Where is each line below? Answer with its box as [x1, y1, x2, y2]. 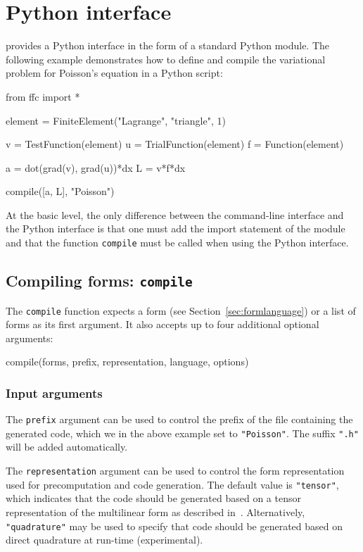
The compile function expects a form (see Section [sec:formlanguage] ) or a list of [6, 303, 356, 318]
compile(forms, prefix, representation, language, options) [6, 354, 249, 369]
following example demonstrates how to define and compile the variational [6, 51, 326, 66]
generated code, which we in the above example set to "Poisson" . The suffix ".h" [6, 425, 359, 440]
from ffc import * [6, 89, 80, 103]
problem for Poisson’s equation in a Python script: [6, 65, 223, 80]
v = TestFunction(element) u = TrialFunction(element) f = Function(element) [6, 137, 344, 151]
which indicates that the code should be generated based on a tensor [6, 491, 301, 506]
